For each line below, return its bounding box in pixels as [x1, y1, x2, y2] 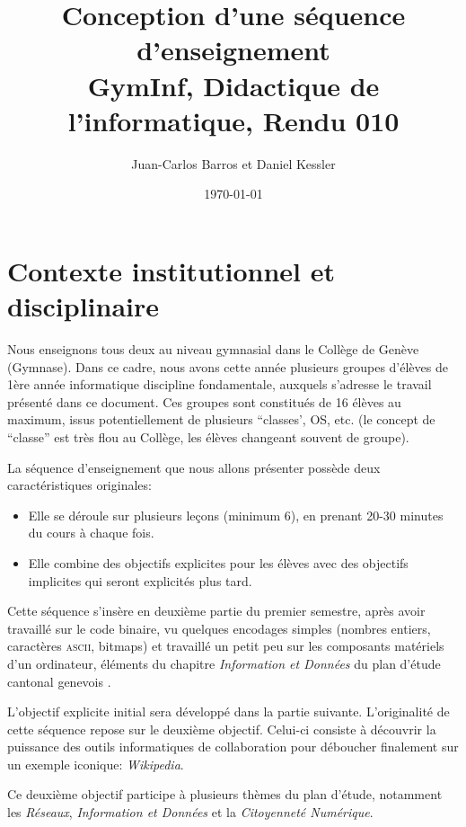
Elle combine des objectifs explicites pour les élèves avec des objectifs [28, 553, 409, 572]
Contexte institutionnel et [7, 252, 336, 289]
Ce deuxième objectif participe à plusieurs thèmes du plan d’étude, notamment [7, 785, 443, 804]
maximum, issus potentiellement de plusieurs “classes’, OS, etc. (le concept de [7, 410, 435, 429]
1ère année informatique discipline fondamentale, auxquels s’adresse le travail [7, 375, 432, 394]
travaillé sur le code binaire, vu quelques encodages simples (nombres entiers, [7, 618, 431, 637]
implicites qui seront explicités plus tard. [28, 571, 252, 590]
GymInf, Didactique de [87, 67, 380, 103]
